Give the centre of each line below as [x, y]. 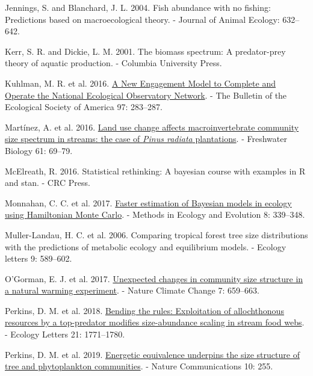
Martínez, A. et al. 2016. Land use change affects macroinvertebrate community [152, 127]
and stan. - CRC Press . [48, 183]
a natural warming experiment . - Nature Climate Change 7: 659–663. [132, 290]
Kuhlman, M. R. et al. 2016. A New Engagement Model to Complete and [140, 83]
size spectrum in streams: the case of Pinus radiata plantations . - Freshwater [146, 139]
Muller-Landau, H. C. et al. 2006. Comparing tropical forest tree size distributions [156, 234]
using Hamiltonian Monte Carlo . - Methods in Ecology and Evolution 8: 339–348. [155, 214]
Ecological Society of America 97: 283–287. [84, 107]
